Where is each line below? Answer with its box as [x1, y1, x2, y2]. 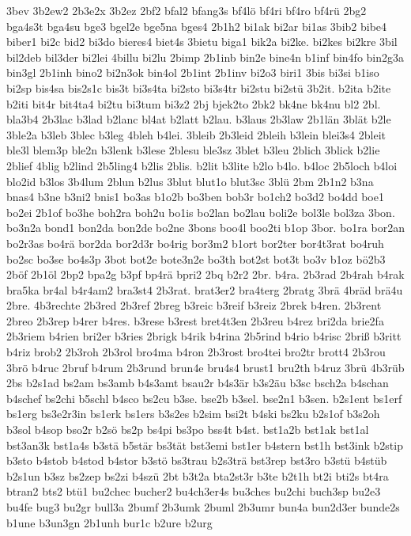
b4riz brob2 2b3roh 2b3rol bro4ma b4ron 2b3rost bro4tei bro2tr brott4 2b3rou [6, 344, 386, 360]
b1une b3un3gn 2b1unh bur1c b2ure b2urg [6, 514, 213, 530]
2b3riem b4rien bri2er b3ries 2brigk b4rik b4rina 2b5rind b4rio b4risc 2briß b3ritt [6, 328, 402, 344]
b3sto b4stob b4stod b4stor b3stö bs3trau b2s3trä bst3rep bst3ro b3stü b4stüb [6, 452, 387, 469]
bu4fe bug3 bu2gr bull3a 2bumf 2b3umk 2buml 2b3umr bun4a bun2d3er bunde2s [6, 499, 400, 515]
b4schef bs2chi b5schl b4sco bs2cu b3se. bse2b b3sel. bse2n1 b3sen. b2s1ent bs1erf [6, 390, 402, 406]
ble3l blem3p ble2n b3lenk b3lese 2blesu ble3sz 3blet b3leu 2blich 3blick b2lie [6, 142, 380, 158]
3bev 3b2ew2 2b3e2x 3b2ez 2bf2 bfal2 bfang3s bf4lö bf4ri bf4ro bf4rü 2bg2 [6, 2, 367, 18]
